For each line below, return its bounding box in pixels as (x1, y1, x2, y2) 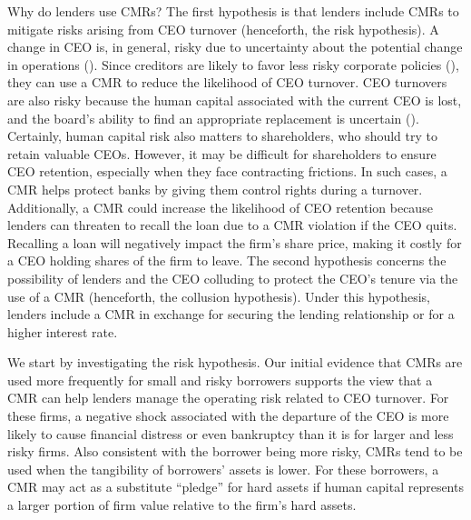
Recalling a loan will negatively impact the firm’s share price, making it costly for (7, 233, 462, 252)
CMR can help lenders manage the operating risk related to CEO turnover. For (7, 388, 449, 407)
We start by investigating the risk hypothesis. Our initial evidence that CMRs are (7, 353, 463, 372)
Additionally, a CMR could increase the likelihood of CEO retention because (7, 197, 433, 216)
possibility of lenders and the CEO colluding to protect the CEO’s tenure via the (7, 268, 458, 287)
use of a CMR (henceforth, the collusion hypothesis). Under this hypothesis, (7, 286, 430, 305)
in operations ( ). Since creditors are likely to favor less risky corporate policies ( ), (7, 55, 459, 74)
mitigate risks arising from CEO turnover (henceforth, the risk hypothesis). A (7, 19, 439, 38)
